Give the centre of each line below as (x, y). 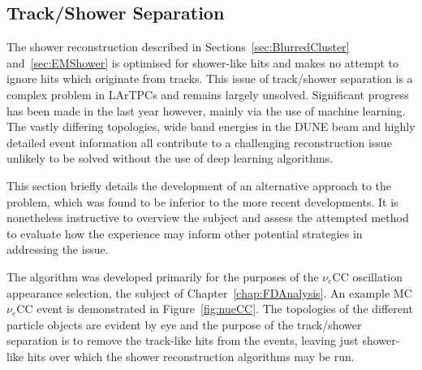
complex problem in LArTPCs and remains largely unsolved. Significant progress (208, 94)
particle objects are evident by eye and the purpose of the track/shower (184, 324)
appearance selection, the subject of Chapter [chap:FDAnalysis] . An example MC (209, 292)
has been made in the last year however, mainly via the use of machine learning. (206, 110)
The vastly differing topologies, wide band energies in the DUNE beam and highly (211, 126)
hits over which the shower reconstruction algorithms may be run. (191, 356)
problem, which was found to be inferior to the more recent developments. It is (202, 201)
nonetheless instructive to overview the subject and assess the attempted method (208, 218)
